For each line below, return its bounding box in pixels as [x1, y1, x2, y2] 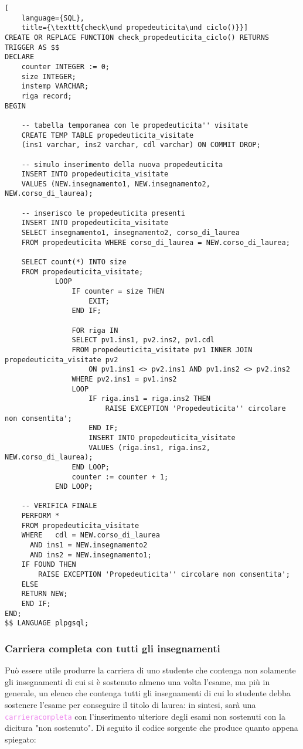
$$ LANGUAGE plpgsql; [5, 619, 89, 628]
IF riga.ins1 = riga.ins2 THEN [88, 394, 210, 403]
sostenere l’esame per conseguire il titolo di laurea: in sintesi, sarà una [5, 699, 256, 710]
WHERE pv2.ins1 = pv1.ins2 [72, 374, 177, 383]
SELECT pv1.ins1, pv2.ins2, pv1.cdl [72, 336, 215, 345]
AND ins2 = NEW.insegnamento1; [29, 550, 152, 559]
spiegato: [5, 733, 36, 745]
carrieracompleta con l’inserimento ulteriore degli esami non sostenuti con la [5, 710, 285, 722]
